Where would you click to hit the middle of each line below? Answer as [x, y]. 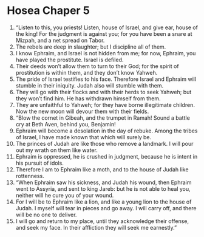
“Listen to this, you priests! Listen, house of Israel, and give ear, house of [107, 27]
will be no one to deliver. [46, 215]
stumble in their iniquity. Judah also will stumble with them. [89, 85]
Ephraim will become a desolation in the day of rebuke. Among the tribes [107, 131]
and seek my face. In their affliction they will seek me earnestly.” [96, 227]
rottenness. [30, 176]
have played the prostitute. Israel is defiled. [70, 60]
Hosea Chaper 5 [48, 11]
